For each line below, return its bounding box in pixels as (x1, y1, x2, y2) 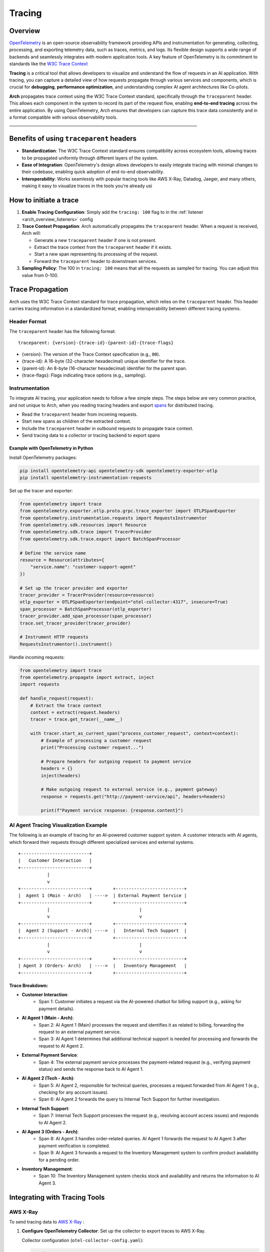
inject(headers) (40, 773, 81, 778)
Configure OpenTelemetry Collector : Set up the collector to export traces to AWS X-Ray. (21, 1228, 206, 1234)
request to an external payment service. (38, 1029, 121, 1035)
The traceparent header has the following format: (9, 329, 116, 335)
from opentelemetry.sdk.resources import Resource (19, 522, 147, 528)
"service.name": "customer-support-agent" (30, 564, 136, 570)
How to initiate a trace (9, 196, 79, 205)
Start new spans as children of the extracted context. (21, 418, 131, 424)
